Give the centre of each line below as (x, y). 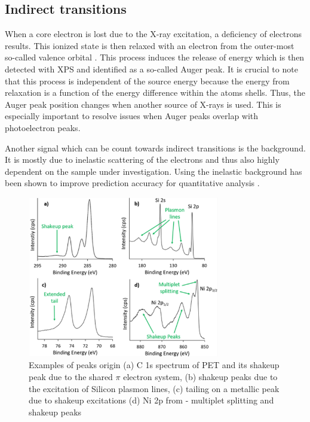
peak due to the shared (71, 376)
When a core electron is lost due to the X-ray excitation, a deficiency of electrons (153, 34)
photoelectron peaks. (43, 127)
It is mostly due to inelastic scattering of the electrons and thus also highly (142, 160)
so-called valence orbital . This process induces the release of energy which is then (155, 57)
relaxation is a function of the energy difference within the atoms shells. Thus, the (155, 92)
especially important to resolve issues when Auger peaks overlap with (132, 116)
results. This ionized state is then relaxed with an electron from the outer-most (150, 45)
